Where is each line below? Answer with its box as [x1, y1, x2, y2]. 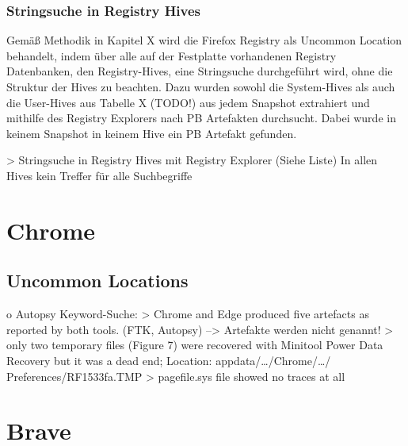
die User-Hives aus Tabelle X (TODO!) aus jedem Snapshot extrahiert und [6, 94, 370, 110]
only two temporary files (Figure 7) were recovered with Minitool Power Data [6, 336, 383, 353]
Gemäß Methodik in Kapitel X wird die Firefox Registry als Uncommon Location [6, 32, 402, 48]
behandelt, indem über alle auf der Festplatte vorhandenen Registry [6, 47, 337, 63]
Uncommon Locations [6, 268, 189, 293]
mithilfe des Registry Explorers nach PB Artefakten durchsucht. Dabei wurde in [6, 110, 396, 126]
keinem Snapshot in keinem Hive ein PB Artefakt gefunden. [6, 125, 297, 141]
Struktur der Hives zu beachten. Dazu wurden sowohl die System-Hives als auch [6, 79, 395, 94]
